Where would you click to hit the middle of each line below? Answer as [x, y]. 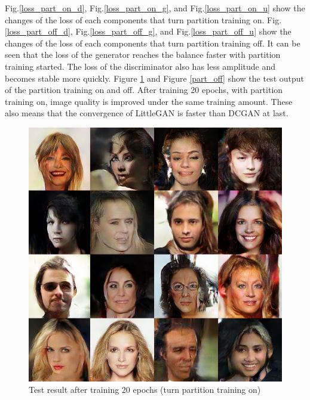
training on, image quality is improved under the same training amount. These [149, 101]
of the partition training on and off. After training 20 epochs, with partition [144, 90]
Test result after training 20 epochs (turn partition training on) [145, 390]
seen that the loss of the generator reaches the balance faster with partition [143, 55]
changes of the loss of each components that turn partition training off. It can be [153, 43]
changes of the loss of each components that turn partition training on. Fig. [143, 19]
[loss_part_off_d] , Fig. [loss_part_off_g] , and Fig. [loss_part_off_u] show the [148, 31]
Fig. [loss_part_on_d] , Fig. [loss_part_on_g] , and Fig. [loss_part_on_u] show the [155, 8]
